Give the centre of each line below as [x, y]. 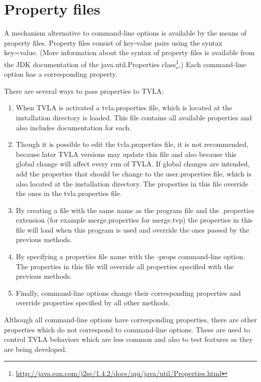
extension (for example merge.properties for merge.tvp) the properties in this [134, 220]
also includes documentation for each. [74, 127]
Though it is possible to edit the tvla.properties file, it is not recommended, [132, 144]
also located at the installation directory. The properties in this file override [132, 183]
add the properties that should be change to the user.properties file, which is [134, 173]
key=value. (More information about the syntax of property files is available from [129, 52]
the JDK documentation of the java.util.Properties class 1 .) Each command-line [125, 63]
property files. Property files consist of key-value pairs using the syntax [113, 42]
